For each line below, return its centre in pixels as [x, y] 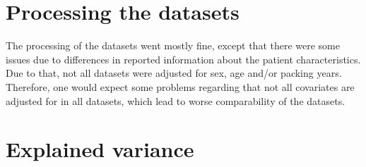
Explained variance [100, 149]
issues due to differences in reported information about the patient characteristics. [183, 59]
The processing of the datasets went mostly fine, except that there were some [173, 45]
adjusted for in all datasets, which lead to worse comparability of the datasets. [176, 100]
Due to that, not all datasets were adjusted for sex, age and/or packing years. [174, 73]
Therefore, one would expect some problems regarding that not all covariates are [180, 86]
